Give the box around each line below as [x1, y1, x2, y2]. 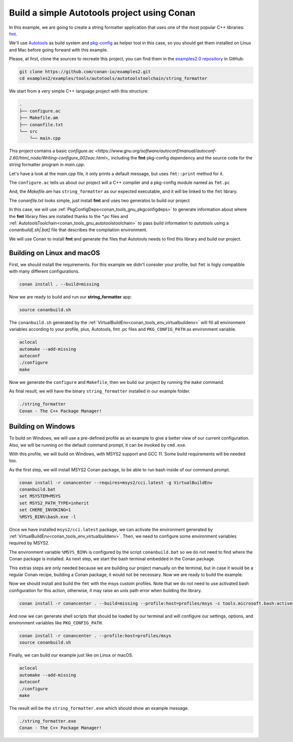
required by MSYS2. [9, 540, 50, 546]
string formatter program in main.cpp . [9, 161, 85, 168]
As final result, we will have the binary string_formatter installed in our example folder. [9, 388, 190, 394]
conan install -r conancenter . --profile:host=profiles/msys [19, 633, 171, 639]
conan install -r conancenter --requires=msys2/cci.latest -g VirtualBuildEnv [19, 480, 212, 485]
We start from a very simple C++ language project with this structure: [9, 88, 149, 94]
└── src [19, 129, 38, 134]
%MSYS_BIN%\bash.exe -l [19, 514, 77, 520]
